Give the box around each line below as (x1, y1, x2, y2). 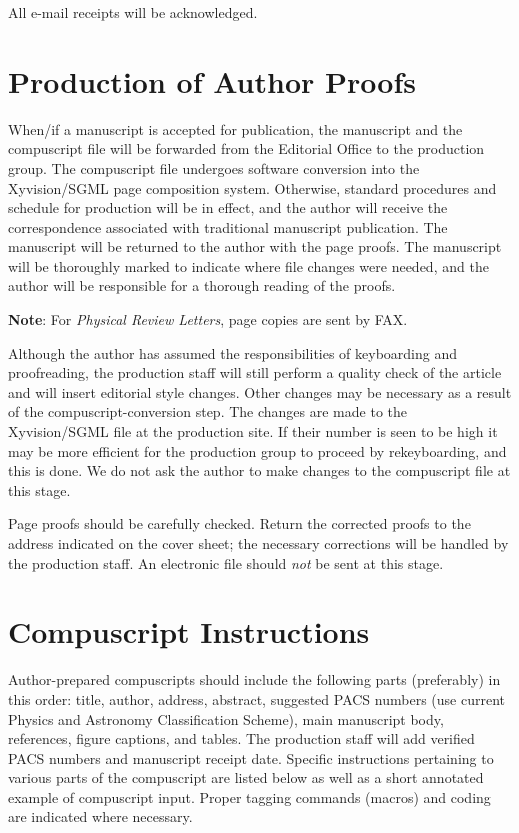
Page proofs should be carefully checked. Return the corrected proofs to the (8, 513, 471, 534)
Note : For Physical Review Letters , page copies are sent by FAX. (8, 309, 408, 330)
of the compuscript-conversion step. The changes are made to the (8, 401, 407, 422)
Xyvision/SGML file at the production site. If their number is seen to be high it (8, 421, 498, 442)
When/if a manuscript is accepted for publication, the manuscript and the (8, 118, 463, 139)
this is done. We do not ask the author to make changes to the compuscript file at (8, 460, 511, 481)
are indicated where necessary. (8, 806, 193, 827)
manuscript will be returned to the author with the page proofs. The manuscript (8, 236, 502, 257)
